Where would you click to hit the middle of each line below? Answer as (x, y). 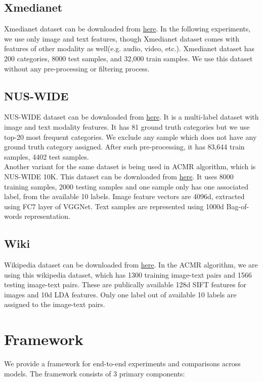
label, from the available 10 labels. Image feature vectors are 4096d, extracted (124, 196)
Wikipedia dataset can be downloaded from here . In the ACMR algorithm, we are (131, 265)
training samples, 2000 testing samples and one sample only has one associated (126, 186)
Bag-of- (238, 206)
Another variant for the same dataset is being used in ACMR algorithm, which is (130, 166)
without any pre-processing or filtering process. (77, 68)
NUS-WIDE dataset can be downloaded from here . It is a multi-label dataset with (131, 117)
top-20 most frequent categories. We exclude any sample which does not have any (130, 137)
